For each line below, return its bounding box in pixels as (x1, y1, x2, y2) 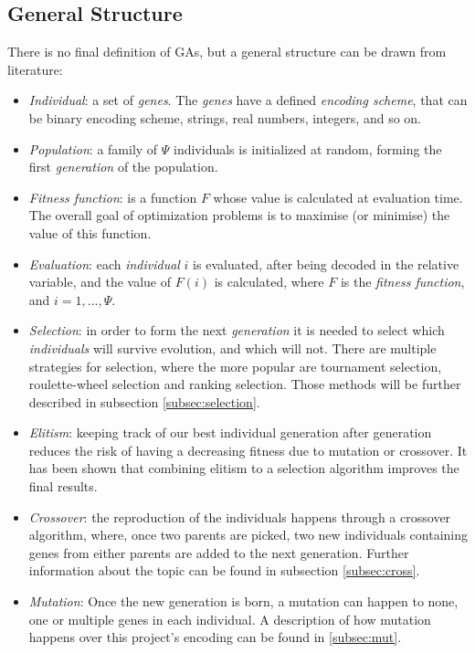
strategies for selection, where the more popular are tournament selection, (28, 356, 442, 375)
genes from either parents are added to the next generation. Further (28, 542, 409, 562)
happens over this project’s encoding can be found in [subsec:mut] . (28, 627, 402, 647)
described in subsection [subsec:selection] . (28, 392, 260, 411)
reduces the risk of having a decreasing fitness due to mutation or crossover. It (28, 440, 468, 459)
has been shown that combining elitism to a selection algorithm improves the (28, 458, 459, 478)
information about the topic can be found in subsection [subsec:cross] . (28, 561, 420, 580)
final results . (28, 477, 98, 496)
